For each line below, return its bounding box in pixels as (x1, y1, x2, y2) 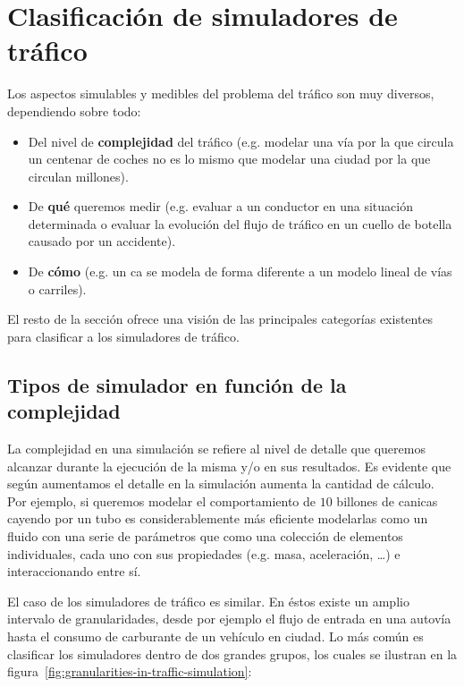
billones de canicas (336, 491, 438, 510)
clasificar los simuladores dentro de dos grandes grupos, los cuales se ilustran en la (7, 644, 458, 663)
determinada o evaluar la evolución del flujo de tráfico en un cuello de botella (28, 214, 452, 233)
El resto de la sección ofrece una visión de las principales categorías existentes (7, 310, 434, 328)
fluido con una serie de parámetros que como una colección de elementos (7, 527, 403, 545)
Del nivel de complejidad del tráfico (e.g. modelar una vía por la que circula (28, 131, 454, 150)
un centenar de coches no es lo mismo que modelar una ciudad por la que (28, 149, 431, 168)
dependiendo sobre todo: (7, 101, 141, 120)
